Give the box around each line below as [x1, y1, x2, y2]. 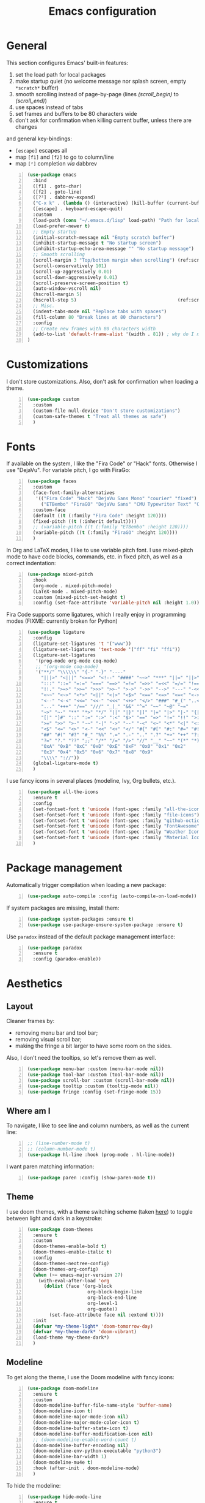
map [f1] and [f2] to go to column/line [15, 153, 114, 161]
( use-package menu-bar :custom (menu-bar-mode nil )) [27, 1066, 164, 1072]
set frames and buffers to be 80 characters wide [15, 110, 137, 117]
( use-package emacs [27, 172, 77, 178]
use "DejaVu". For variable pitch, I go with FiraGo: [6, 466, 131, 474]
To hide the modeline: [6, 1482, 61, 1489]
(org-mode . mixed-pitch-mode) [32, 582, 112, 589]
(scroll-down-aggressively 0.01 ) [32, 274, 118, 280]
